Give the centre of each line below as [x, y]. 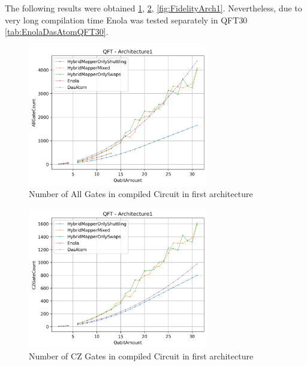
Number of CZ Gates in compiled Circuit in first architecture [141, 356]
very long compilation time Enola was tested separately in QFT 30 [126, 20]
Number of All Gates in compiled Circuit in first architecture [141, 194]
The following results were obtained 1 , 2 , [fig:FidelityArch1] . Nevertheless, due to [153, 8]
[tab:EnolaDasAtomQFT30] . [57, 32]
